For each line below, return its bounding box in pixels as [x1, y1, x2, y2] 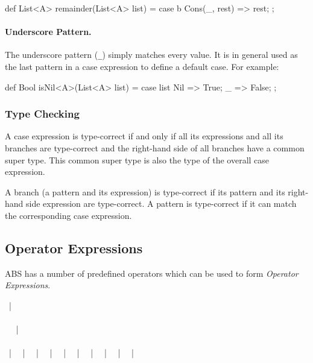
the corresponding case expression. [5, 209, 132, 222]
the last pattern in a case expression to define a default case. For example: [5, 60, 279, 73]
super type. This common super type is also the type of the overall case [5, 153, 270, 166]
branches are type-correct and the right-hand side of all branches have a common [5, 142, 305, 154]
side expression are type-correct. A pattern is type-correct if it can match [26, 197, 297, 210]
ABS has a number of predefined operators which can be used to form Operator [5, 267, 299, 279]
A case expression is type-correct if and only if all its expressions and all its [5, 130, 283, 142]
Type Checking [5, 106, 80, 121]
